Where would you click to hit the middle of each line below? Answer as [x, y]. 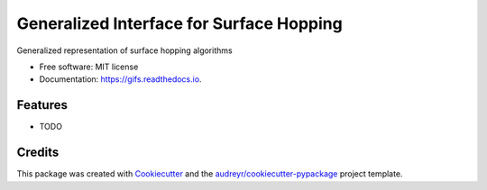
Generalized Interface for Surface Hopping [179, 23]
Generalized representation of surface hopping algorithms [125, 50]
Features [42, 105]
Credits [38, 153]
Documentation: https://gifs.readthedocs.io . [120, 79]
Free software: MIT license [89, 67]
